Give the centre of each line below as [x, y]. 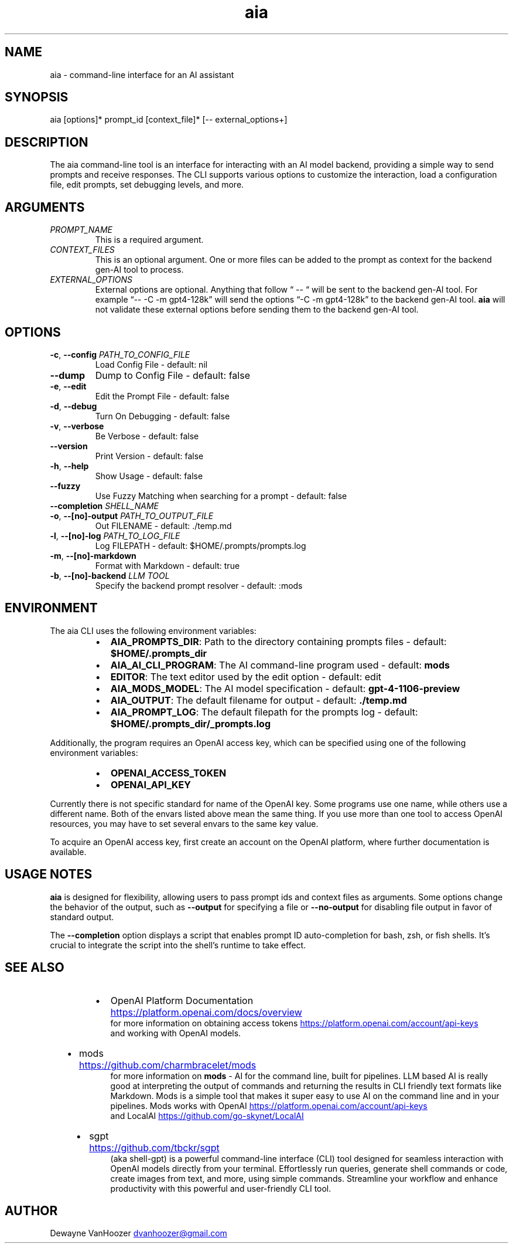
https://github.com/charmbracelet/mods [167, 1065]
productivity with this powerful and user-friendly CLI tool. [221, 1188]
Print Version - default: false [149, 456]
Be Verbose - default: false [147, 436]
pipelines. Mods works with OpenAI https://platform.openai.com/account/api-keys [269, 1105]
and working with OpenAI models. [176, 1033]
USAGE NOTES [49, 874]
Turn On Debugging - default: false [163, 416]
